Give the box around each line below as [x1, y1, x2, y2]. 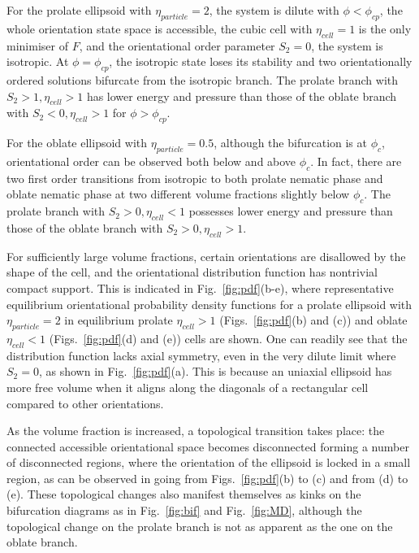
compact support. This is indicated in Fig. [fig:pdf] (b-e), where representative [6, 279, 394, 296]
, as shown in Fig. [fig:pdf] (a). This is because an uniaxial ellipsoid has [38, 363, 392, 380]
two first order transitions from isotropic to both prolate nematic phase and [6, 169, 383, 186]
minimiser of [6, 37, 68, 54]
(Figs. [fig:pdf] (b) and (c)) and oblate [219, 311, 408, 329]
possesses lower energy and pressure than [188, 202, 393, 220]
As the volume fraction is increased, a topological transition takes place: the [6, 422, 385, 439]
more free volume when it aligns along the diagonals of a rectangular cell [6, 378, 369, 395]
